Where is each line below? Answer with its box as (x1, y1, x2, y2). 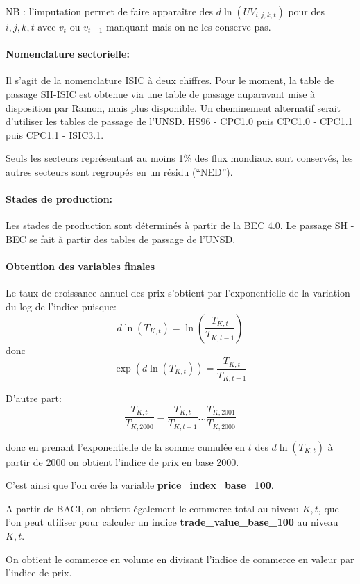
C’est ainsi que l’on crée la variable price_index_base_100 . (6, 478, 274, 492)
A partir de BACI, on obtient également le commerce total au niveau (6, 501, 299, 515)
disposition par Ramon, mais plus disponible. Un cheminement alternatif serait (6, 100, 341, 115)
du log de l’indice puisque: (6, 299, 117, 313)
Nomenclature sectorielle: (6, 47, 130, 61)
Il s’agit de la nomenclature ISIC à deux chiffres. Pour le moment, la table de (6, 73, 334, 87)
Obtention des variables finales (6, 259, 155, 274)
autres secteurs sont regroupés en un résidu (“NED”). (6, 164, 233, 178)
